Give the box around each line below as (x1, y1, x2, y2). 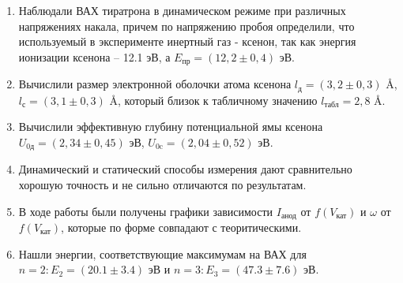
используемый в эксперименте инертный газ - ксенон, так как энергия (18, 33, 356, 50)
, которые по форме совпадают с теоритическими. (61, 218, 302, 235)
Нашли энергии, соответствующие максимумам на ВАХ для (18, 245, 307, 262)
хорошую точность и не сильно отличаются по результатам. (18, 176, 307, 192)
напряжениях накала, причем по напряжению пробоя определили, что (18, 17, 355, 34)
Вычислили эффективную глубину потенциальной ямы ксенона (18, 118, 323, 135)
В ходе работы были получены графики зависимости (18, 203, 273, 219)
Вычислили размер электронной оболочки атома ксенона (18, 76, 292, 92)
